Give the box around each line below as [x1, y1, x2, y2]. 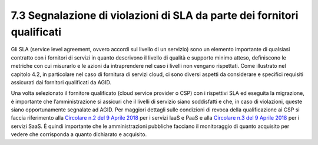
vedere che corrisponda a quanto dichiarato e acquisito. [11, 131, 147, 138]
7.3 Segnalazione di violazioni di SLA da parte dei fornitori [11, 9, 299, 22]
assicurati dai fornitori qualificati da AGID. [11, 78, 112, 85]
